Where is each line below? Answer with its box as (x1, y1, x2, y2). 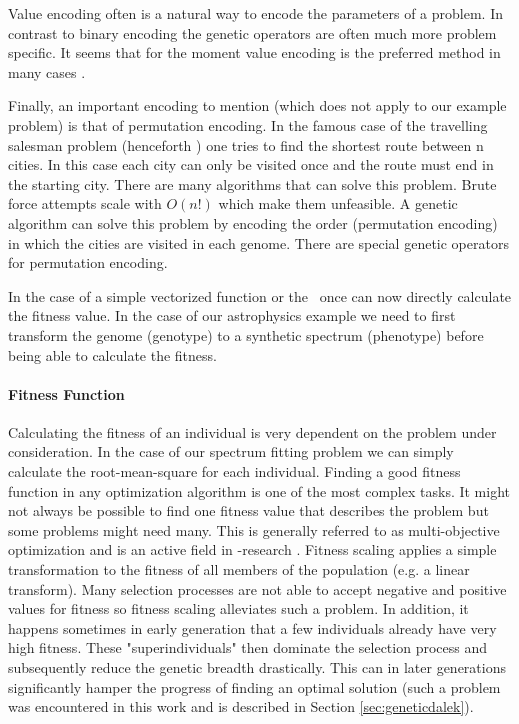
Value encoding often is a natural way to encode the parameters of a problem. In (8, 3, 503, 23)
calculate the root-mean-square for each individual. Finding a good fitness (8, 461, 461, 482)
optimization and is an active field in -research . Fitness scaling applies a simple (8, 539, 497, 560)
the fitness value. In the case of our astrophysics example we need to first (8, 305, 456, 326)
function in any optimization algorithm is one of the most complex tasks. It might (8, 480, 511, 501)
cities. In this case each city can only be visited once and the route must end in (8, 154, 494, 175)
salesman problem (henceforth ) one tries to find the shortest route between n (8, 134, 484, 155)
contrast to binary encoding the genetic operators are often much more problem (8, 22, 497, 43)
